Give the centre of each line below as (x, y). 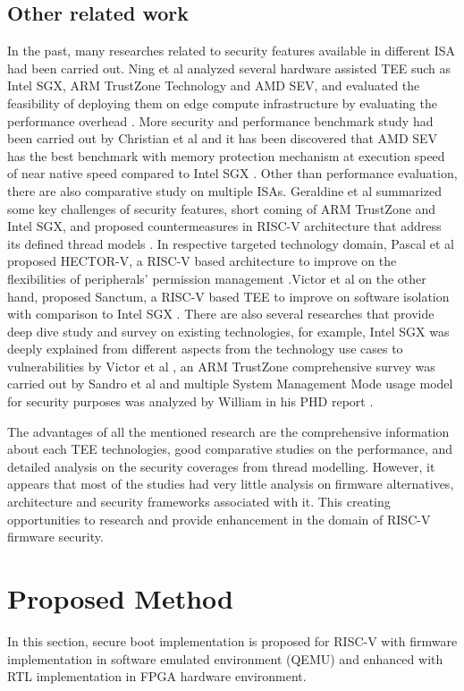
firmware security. (55, 537)
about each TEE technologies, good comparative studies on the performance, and (230, 449)
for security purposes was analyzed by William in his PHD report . (190, 401)
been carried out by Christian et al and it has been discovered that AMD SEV (223, 138)
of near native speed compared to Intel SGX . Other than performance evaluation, (232, 173)
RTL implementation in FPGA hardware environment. (157, 676)
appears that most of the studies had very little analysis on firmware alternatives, (231, 484)
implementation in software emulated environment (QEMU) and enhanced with (225, 658)
